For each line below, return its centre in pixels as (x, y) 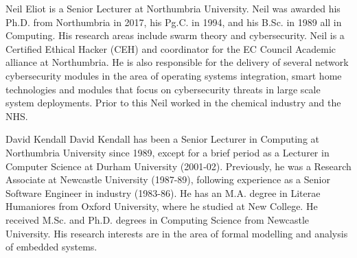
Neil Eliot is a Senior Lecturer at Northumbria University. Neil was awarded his (173, 8)
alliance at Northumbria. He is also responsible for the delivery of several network (177, 62)
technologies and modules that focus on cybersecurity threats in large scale (163, 89)
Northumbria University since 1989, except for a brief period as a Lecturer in (168, 152)
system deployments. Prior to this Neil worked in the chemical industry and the (173, 103)
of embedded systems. (51, 247)
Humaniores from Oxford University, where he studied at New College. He (162, 206)
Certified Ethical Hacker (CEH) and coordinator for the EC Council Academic (171, 48)
